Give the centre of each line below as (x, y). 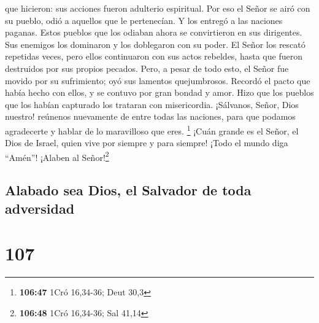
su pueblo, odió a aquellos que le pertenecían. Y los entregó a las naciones (144, 20)
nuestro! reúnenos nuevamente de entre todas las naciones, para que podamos (150, 116)
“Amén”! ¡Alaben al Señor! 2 (57, 156)
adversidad (40, 208)
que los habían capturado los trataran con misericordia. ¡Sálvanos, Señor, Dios (152, 104)
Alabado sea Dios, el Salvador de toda (128, 190)
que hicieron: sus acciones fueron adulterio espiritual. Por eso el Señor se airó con (158, 8)
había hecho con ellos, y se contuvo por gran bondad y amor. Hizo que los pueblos (159, 92)
